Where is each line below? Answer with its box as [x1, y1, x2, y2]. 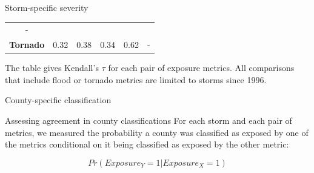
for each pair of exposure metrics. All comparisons [108, 61, 295, 74]
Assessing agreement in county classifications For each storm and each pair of [5, 114, 292, 127]
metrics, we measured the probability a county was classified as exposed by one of [5, 126, 309, 138]
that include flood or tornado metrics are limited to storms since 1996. [5, 73, 267, 86]
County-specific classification [5, 93, 112, 106]
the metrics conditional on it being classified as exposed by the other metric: [5, 138, 289, 151]
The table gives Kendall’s [5, 61, 99, 74]
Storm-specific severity [5, 1, 89, 13]
